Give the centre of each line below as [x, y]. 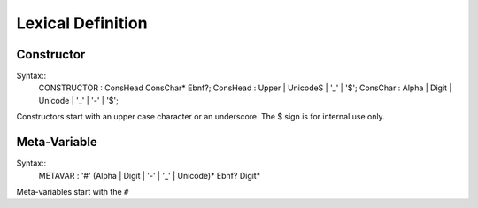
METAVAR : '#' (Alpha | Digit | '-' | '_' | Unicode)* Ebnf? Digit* [150, 175]
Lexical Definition [82, 23]
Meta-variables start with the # [73, 191]
